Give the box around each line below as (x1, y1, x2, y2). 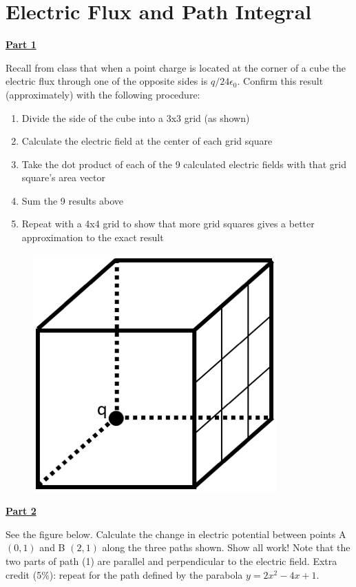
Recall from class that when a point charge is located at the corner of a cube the (6, 60, 346, 74)
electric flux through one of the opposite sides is (6, 74, 208, 88)
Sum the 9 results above (21, 193, 123, 207)
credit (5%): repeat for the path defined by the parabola (6, 567, 243, 581)
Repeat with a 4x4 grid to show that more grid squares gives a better (21, 216, 315, 231)
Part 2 (6, 504, 36, 518)
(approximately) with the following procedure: (6, 87, 200, 101)
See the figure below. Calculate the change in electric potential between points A (6, 526, 346, 541)
